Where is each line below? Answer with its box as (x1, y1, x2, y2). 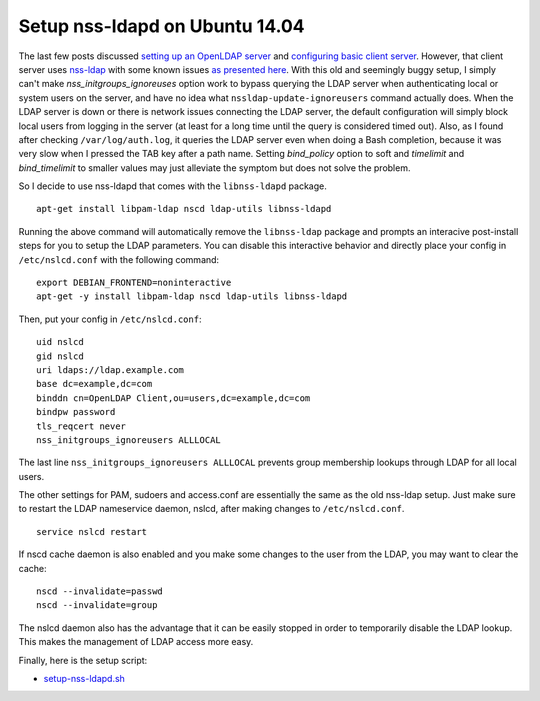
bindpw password (36, 406, 116, 418)
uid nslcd (36, 336, 84, 348)
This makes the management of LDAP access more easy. (18, 636, 254, 648)
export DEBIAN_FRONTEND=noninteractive (36, 277, 232, 289)
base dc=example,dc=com (36, 378, 153, 390)
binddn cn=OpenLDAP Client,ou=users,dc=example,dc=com (36, 392, 311, 404)
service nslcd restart (36, 526, 148, 537)
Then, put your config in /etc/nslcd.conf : (18, 313, 202, 325)
